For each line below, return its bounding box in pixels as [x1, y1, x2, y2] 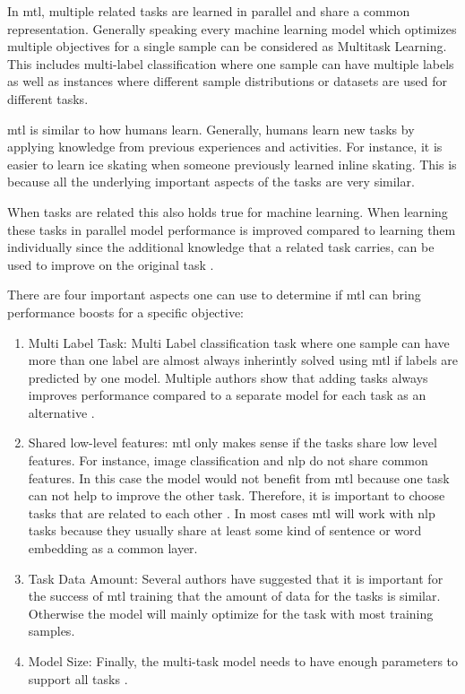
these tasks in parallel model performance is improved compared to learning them [7, 220, 456, 239]
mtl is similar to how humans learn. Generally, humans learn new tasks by [7, 119, 415, 138]
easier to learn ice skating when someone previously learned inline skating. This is [7, 154, 457, 173]
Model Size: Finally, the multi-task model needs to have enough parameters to [28, 652, 459, 670]
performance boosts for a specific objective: [7, 302, 245, 321]
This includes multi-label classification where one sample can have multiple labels [7, 54, 454, 73]
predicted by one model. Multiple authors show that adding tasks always [28, 368, 428, 386]
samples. [28, 621, 75, 640]
